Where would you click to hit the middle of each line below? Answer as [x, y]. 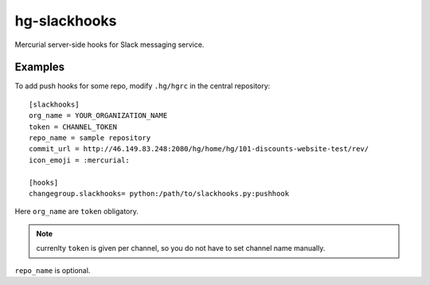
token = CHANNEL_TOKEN [73, 127]
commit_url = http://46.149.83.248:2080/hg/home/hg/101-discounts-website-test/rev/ [199, 149]
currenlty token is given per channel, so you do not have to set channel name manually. [181, 248]
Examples [40, 67]
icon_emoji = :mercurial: [80, 160]
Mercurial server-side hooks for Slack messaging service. [109, 45]
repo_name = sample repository [90, 138]
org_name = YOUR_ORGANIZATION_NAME [98, 116]
